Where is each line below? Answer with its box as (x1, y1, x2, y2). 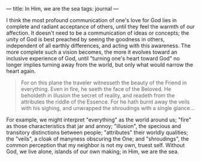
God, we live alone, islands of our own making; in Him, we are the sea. (6, 148, 179, 155)
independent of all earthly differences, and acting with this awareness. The (6, 42, 191, 49)
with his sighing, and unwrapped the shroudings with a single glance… (20, 105, 195, 111)
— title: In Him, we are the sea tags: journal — (6, 5, 119, 12)
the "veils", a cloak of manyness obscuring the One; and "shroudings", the (6, 135, 190, 142)
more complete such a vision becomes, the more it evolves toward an (6, 48, 178, 56)
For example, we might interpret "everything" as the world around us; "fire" (6, 116, 191, 123)
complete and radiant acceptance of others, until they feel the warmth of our (6, 23, 195, 30)
